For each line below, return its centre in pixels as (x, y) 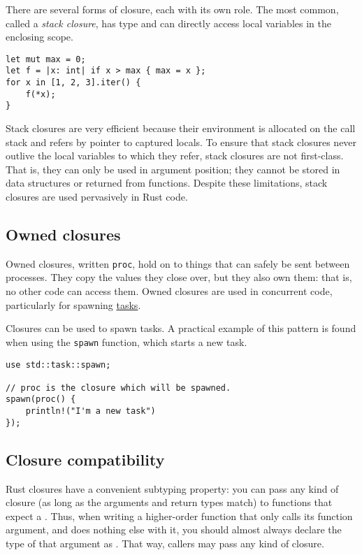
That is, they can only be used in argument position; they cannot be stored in (173, 169)
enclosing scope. (39, 37)
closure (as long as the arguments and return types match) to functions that (169, 502)
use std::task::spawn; (58, 365)
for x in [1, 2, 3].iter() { (73, 83)
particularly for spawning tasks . (73, 304)
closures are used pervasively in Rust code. (97, 197)
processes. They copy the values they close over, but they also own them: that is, (179, 277)
